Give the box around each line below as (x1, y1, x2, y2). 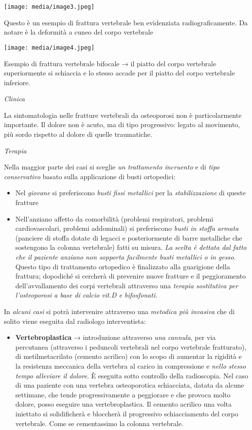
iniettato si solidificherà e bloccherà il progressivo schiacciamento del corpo (15, 408, 238, 418)
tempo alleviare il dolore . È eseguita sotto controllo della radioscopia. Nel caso (15, 370, 249, 380)
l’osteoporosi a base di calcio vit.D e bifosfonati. (15, 290, 158, 300)
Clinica (4, 93, 25, 104)
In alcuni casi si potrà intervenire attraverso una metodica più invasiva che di (4, 306, 235, 316)
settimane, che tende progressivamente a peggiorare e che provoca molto (15, 389, 231, 399)
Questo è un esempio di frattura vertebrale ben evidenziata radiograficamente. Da (4, 17, 248, 27)
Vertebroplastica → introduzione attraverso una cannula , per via (15, 332, 216, 342)
